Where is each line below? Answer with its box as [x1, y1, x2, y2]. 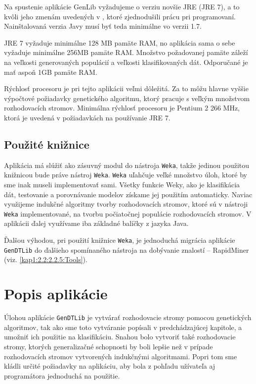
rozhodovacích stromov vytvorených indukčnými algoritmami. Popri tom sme [4, 351, 237, 361]
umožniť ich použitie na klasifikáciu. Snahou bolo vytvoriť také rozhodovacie [4, 331, 236, 342]
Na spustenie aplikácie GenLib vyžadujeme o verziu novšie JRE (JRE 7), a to [4, 1, 240, 11]
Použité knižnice [4, 136, 89, 152]
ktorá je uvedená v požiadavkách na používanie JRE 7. [4, 112, 171, 122]
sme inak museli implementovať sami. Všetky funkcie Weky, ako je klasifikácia [4, 179, 240, 190]
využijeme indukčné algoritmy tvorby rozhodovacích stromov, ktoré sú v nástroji [4, 199, 248, 209]
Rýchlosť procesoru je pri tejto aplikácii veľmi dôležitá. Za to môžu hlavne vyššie [4, 83, 249, 94]
